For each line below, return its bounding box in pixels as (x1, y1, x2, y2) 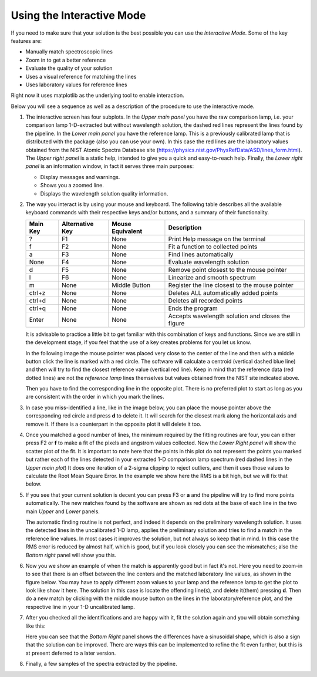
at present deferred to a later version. (25, 649, 116, 656)
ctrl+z (29, 288, 46, 297)
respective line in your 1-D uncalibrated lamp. (25, 603, 135, 610)
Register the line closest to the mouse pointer (168, 281, 294, 289)
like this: (25, 622, 46, 629)
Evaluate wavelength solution (168, 258, 249, 266)
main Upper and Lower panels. (25, 508, 100, 515)
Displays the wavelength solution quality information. (40, 190, 168, 197)
